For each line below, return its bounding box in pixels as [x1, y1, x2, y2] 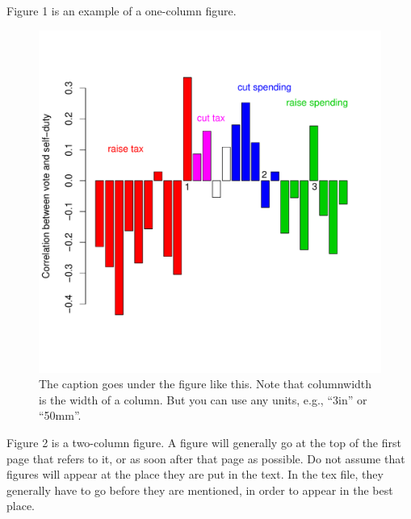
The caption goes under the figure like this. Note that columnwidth [39, 375, 372, 392]
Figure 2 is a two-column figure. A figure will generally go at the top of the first [6, 433, 401, 450]
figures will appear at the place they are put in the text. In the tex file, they [6, 466, 384, 483]
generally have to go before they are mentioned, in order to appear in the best [6, 481, 393, 498]
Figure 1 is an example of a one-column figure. [6, 2, 237, 19]
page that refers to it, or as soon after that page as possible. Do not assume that [6, 450, 405, 467]
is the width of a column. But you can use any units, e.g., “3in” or [39, 391, 367, 408]
